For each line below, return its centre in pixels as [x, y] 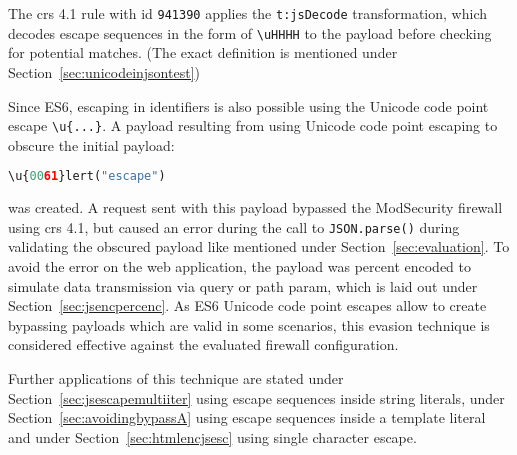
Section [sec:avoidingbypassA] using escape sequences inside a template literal [247, 417]
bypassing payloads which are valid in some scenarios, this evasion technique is [249, 324]
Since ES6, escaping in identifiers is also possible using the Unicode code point [248, 105]
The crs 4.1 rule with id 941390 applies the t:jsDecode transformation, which [247, 13]
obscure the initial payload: [91, 144]
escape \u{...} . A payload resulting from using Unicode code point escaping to [253, 125]
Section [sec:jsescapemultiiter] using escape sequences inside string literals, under [256, 397]
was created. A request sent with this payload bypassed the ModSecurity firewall [255, 207]
